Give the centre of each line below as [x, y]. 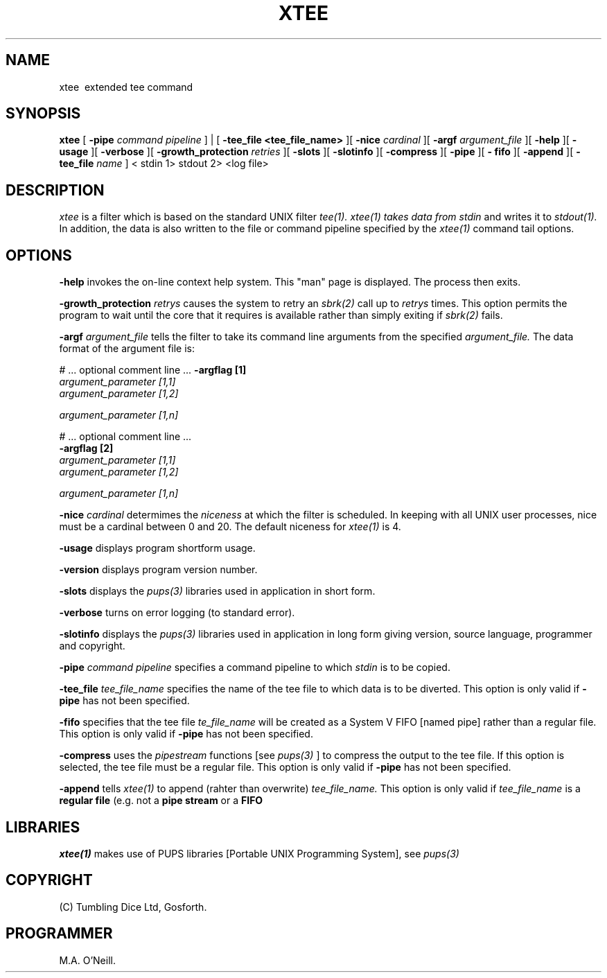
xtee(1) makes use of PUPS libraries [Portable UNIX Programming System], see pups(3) [259, 853]
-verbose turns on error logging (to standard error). [177, 613]
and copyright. [92, 646]
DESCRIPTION [55, 190]
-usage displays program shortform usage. [157, 548]
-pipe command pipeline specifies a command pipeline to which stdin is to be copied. [255, 667]
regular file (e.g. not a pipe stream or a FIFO [161, 801]
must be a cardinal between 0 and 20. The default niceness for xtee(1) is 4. [230, 527]
